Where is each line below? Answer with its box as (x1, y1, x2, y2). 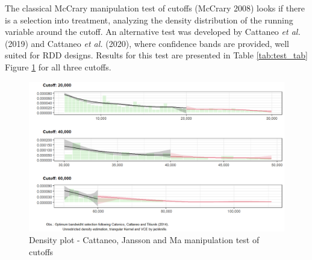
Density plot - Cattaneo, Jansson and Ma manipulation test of (29, 234, 260, 246)
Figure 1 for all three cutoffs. (5, 60, 111, 73)
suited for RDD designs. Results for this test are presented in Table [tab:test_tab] (5, 49, 308, 61)
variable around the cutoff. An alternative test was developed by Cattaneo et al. (5, 25, 301, 38)
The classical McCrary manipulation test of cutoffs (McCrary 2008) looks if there (5, 2, 305, 14)
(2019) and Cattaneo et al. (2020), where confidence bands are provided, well (5, 37, 289, 49)
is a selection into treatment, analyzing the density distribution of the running (5, 13, 293, 26)
